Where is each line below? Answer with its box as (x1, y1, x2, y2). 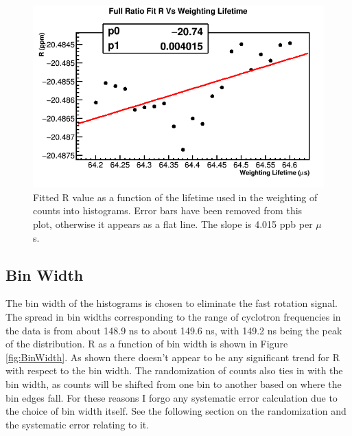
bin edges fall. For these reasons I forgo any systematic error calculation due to (5, 390, 338, 404)
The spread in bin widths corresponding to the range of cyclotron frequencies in (5, 309, 341, 323)
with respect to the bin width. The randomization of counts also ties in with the (5, 363, 343, 378)
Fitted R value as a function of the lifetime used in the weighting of (33, 190, 318, 204)
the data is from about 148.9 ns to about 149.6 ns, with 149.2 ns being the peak (5, 323, 342, 337)
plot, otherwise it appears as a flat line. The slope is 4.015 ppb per (33, 216, 313, 231)
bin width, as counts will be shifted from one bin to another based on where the (5, 376, 342, 391)
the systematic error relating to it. (5, 417, 150, 431)
